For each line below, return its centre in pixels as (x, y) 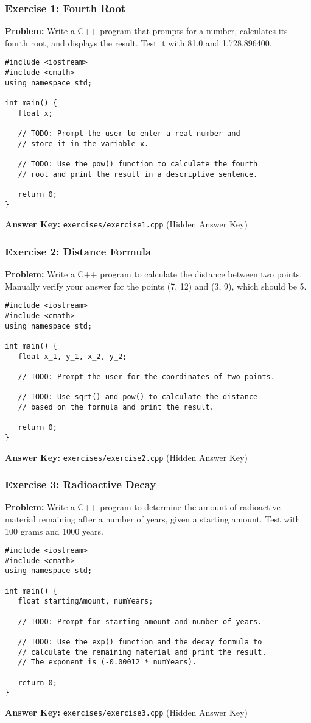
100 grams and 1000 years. (54, 531)
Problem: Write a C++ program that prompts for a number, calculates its (146, 31)
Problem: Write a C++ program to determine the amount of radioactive (143, 507)
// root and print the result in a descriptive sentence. (138, 174)
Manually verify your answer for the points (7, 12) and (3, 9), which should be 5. (156, 286)
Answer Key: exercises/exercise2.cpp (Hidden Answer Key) (126, 457)
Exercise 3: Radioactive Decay (81, 484)
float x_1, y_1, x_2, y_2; (72, 356)
